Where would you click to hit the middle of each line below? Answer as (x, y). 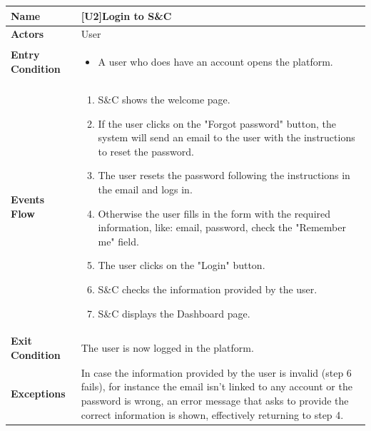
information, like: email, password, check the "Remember (222, 227)
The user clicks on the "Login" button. (182, 265)
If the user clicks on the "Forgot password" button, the (217, 123)
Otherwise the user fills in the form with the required (214, 213)
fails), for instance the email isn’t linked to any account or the (217, 386)
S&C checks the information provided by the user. (208, 289)
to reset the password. (146, 151)
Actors (27, 34)
